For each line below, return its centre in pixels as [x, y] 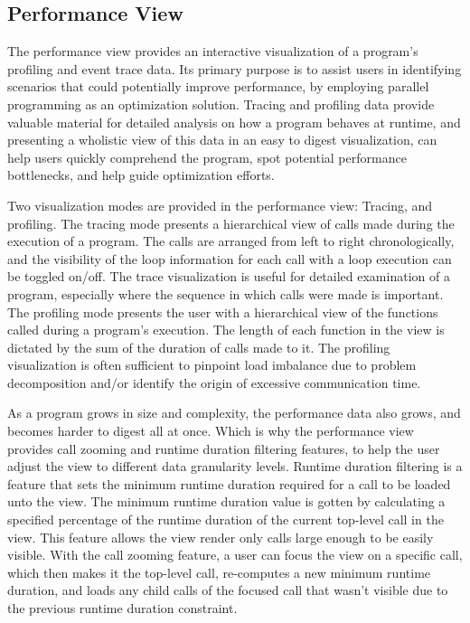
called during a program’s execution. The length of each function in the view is [226, 330]
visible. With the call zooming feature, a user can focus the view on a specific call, [235, 555]
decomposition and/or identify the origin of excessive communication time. [214, 382]
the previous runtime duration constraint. [122, 608]
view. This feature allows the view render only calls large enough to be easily [221, 537]
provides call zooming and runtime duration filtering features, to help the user [224, 448]
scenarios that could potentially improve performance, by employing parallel [218, 86]
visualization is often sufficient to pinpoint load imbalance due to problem [212, 365]
